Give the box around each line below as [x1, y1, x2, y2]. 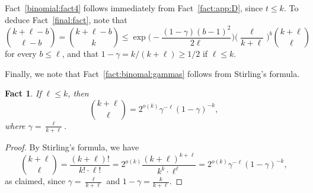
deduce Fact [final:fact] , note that [5, 13, 127, 25]
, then [68, 87, 89, 99]
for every [5, 47, 37, 60]
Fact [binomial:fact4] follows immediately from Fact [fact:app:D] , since [5, 2, 263, 14]
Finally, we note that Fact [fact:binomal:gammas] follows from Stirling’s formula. [5, 67, 300, 79]
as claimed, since [5, 175, 66, 187]
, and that [62, 47, 99, 60]
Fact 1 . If [5, 87, 41, 99]
